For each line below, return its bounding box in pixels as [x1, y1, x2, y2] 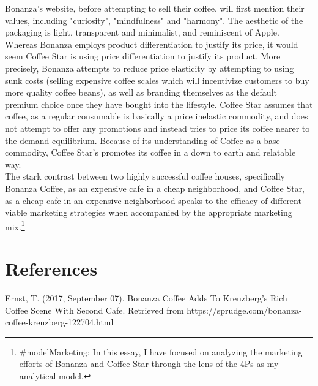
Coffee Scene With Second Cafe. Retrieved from [5, 303, 184, 316]
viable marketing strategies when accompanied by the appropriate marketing [5, 206, 292, 219]
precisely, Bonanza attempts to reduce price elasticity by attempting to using [5, 61, 294, 74]
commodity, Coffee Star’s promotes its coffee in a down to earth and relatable [5, 146, 296, 159]
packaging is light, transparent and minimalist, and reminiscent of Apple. [5, 26, 279, 39]
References [5, 256, 98, 281]
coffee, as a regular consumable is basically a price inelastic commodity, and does [5, 110, 308, 123]
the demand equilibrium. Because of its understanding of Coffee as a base [5, 134, 280, 146]
